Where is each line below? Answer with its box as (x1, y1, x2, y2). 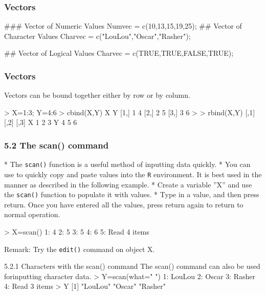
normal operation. (4, 209, 60, 220)
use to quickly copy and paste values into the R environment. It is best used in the (4, 168, 262, 179)
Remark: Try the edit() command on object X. (4, 243, 155, 254)
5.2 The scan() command (4, 138, 109, 151)
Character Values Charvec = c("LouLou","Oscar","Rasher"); (4, 30, 191, 41)
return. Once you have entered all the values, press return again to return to (4, 199, 243, 209)
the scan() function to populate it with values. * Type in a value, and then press (4, 189, 259, 200)
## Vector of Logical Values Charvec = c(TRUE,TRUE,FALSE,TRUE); (4, 48, 234, 58)
